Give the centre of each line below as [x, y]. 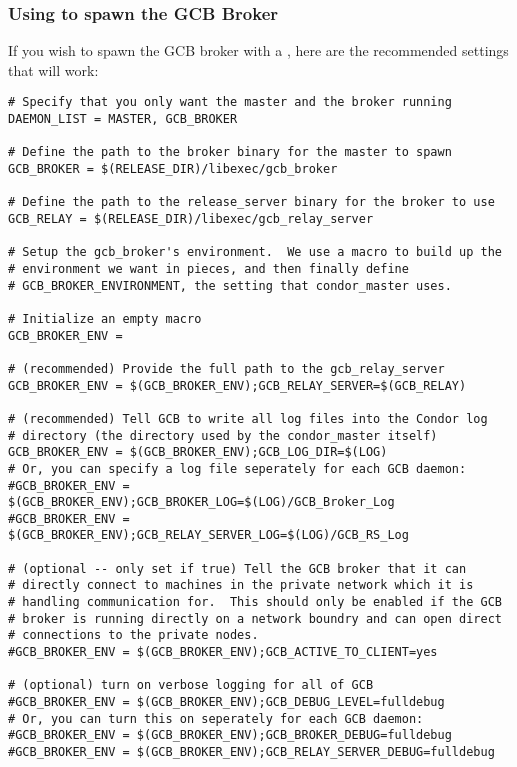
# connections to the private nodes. [133, 635]
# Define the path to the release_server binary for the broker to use [251, 202]
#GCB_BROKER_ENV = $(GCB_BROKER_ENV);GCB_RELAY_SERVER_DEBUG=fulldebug [251, 752]
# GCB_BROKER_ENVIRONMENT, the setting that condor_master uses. [230, 285]
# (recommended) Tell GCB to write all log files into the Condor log [248, 418]
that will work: [53, 69]
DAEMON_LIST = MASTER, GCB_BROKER [123, 119]
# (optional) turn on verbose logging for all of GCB [191, 685]
